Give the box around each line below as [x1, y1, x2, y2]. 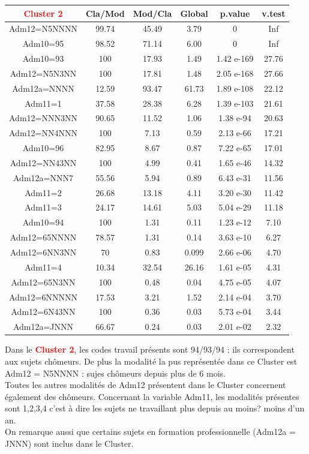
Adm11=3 [25, 201, 62, 214]
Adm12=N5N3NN [10, 67, 77, 79]
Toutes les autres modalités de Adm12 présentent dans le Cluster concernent [5, 378, 286, 391]
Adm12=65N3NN [11, 275, 76, 288]
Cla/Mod [85, 7, 125, 19]
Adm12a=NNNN [12, 82, 74, 94]
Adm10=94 [22, 216, 64, 228]
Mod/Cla [133, 7, 172, 19]
